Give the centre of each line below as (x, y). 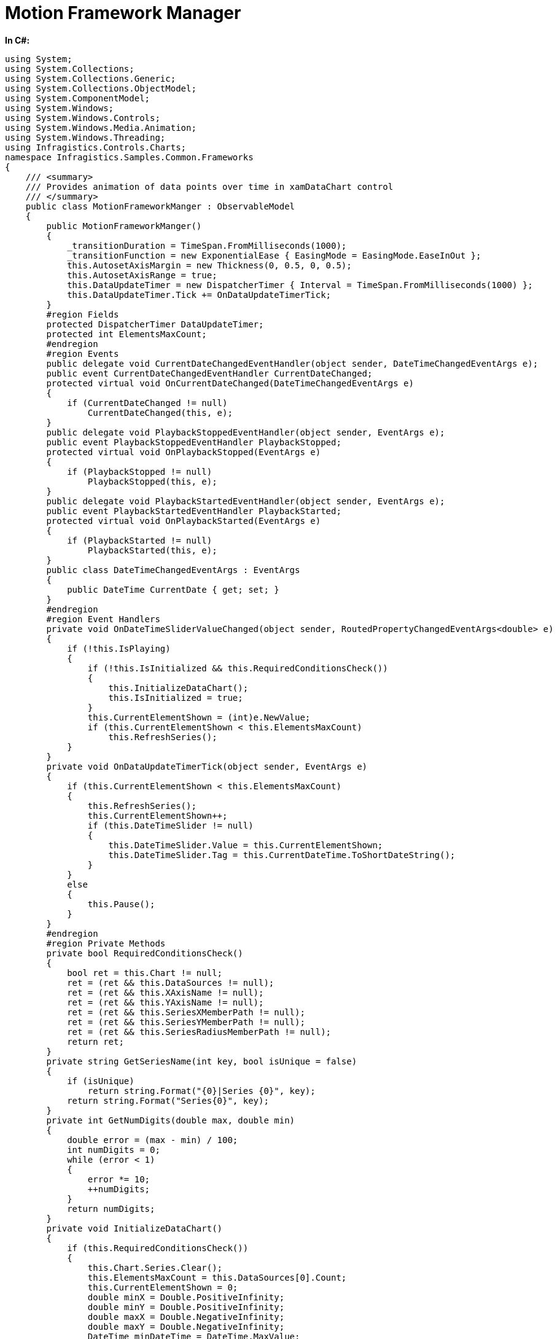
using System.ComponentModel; (78, 98)
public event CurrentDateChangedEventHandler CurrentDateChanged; (209, 373)
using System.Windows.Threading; (85, 137)
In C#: (18, 40)
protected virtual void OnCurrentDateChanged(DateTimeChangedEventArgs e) (230, 383)
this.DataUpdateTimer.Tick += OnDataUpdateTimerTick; (199, 295)
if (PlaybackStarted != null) (140, 540)
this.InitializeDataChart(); (178, 688)
